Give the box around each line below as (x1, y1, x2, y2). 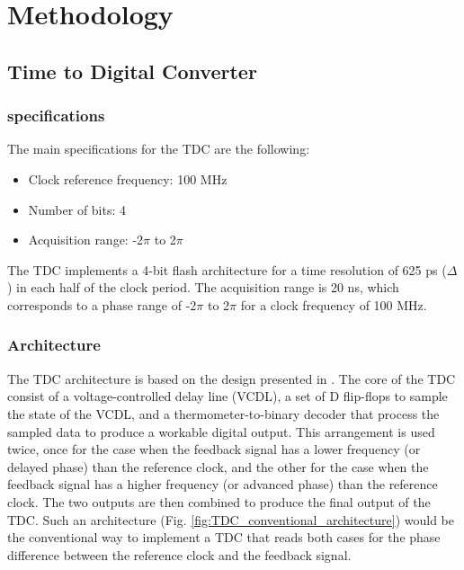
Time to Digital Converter (7, 57, 257, 85)
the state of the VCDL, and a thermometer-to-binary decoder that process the (7, 404, 440, 423)
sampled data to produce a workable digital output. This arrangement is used (7, 422, 435, 441)
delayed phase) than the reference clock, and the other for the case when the (7, 457, 429, 476)
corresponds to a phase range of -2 (7, 295, 197, 314)
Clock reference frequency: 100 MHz (28, 169, 228, 188)
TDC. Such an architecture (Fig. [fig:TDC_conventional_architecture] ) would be (7, 510, 454, 529)
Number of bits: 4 (28, 200, 127, 218)
